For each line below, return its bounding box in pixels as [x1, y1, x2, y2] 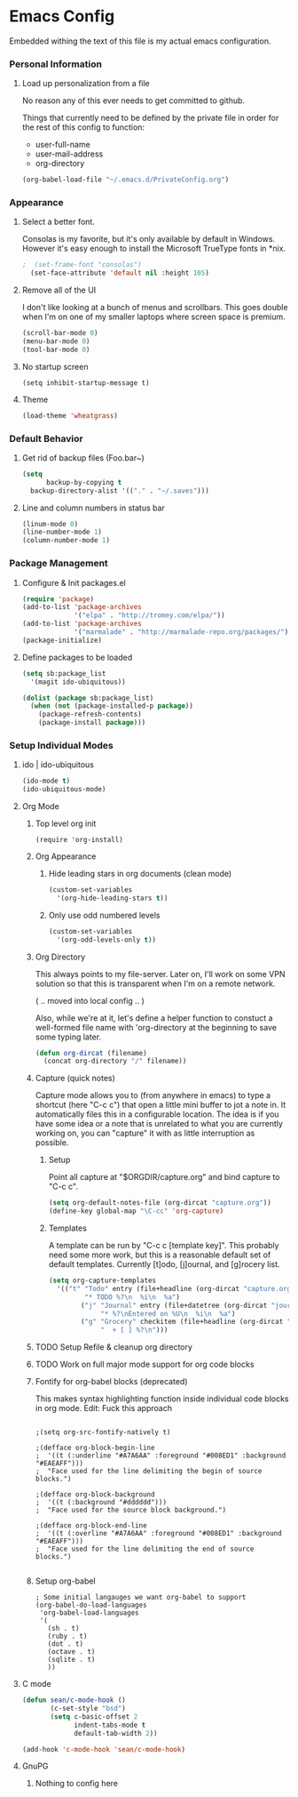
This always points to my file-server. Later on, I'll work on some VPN [35, 968, 286, 979]
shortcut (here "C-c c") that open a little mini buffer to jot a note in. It [35, 1100, 286, 1111]
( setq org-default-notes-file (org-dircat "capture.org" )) [48, 1199, 272, 1207]
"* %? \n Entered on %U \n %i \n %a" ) [100, 1309, 236, 1318]
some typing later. [35, 1031, 102, 1042]
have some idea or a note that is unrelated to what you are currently [35, 1119, 284, 1129]
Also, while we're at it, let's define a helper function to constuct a [35, 1012, 273, 1023]
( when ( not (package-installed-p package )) [30, 702, 193, 710]
